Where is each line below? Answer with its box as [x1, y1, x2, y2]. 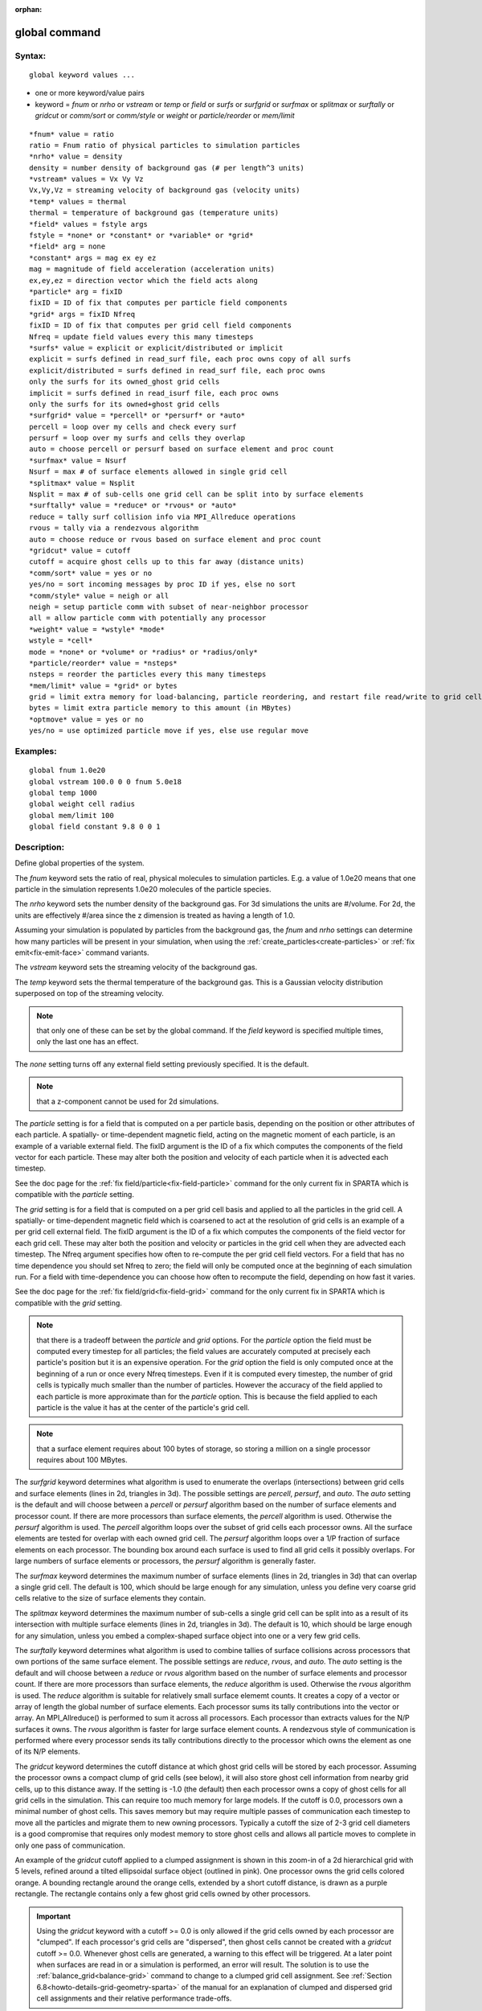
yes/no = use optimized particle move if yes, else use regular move [29, 726, 309, 735]
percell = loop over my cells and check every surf [29, 422, 237, 431]
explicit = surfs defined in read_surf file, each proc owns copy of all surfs [29, 355, 351, 364]
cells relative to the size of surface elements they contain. [14, 1594, 206, 1603]
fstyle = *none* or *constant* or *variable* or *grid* [29, 231, 254, 241]
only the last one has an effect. [36, 1037, 139, 1047]
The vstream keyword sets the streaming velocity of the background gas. [14, 962, 258, 973]
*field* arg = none [29, 242, 106, 251]
